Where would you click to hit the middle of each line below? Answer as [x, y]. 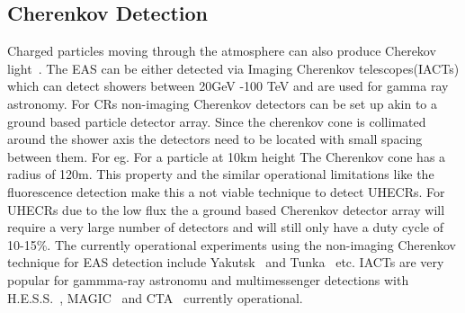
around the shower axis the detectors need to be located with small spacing [215, 139]
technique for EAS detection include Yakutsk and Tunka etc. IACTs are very [226, 262]
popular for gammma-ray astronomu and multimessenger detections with [208, 279]
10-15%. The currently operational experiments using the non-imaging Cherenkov [232, 244]
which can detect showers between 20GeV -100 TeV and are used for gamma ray [228, 86]
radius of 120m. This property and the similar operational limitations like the [221, 174]
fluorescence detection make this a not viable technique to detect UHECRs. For [226, 191]
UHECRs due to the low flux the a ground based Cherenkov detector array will [226, 209]
